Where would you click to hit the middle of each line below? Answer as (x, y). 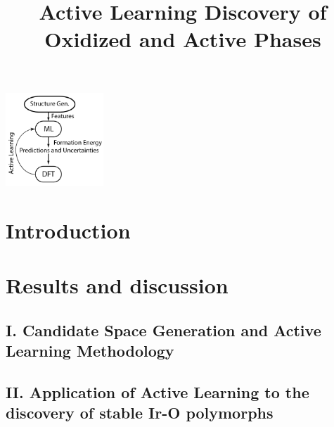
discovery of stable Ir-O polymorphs (140, 413)
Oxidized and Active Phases (183, 39)
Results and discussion (117, 285)
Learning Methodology (90, 350)
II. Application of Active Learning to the (158, 391)
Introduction (68, 230)
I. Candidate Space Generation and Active (163, 330)
